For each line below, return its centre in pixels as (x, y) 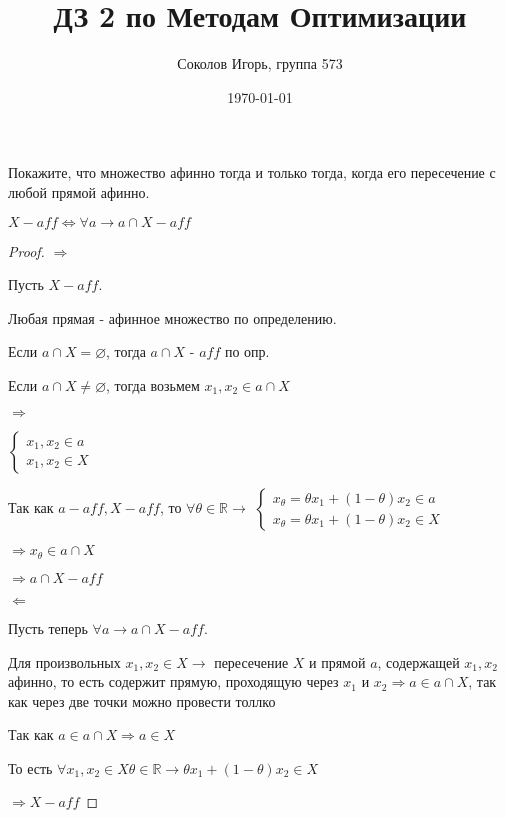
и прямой (337, 661)
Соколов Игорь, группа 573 (260, 63)
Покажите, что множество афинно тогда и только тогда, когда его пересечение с (252, 172)
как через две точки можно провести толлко (142, 700)
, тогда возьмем (153, 384)
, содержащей (418, 661)
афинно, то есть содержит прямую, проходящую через (173, 681)
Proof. (26, 250)
